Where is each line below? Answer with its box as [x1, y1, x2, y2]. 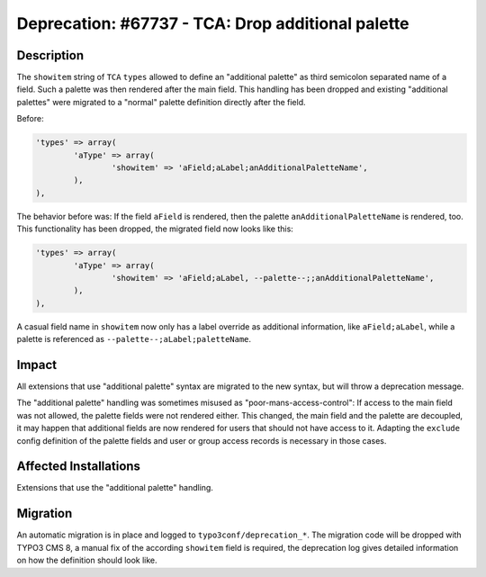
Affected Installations [16, 459, 141, 474]
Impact [16, 356, 58, 373]
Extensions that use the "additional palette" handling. [16, 482, 213, 493]
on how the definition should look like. [16, 554, 157, 566]
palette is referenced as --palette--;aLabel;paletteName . [16, 334, 252, 345]
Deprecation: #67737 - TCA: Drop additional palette [16, 14, 409, 33]
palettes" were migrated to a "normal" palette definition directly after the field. [16, 96, 306, 107]
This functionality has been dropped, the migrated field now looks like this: [16, 223, 294, 234]
